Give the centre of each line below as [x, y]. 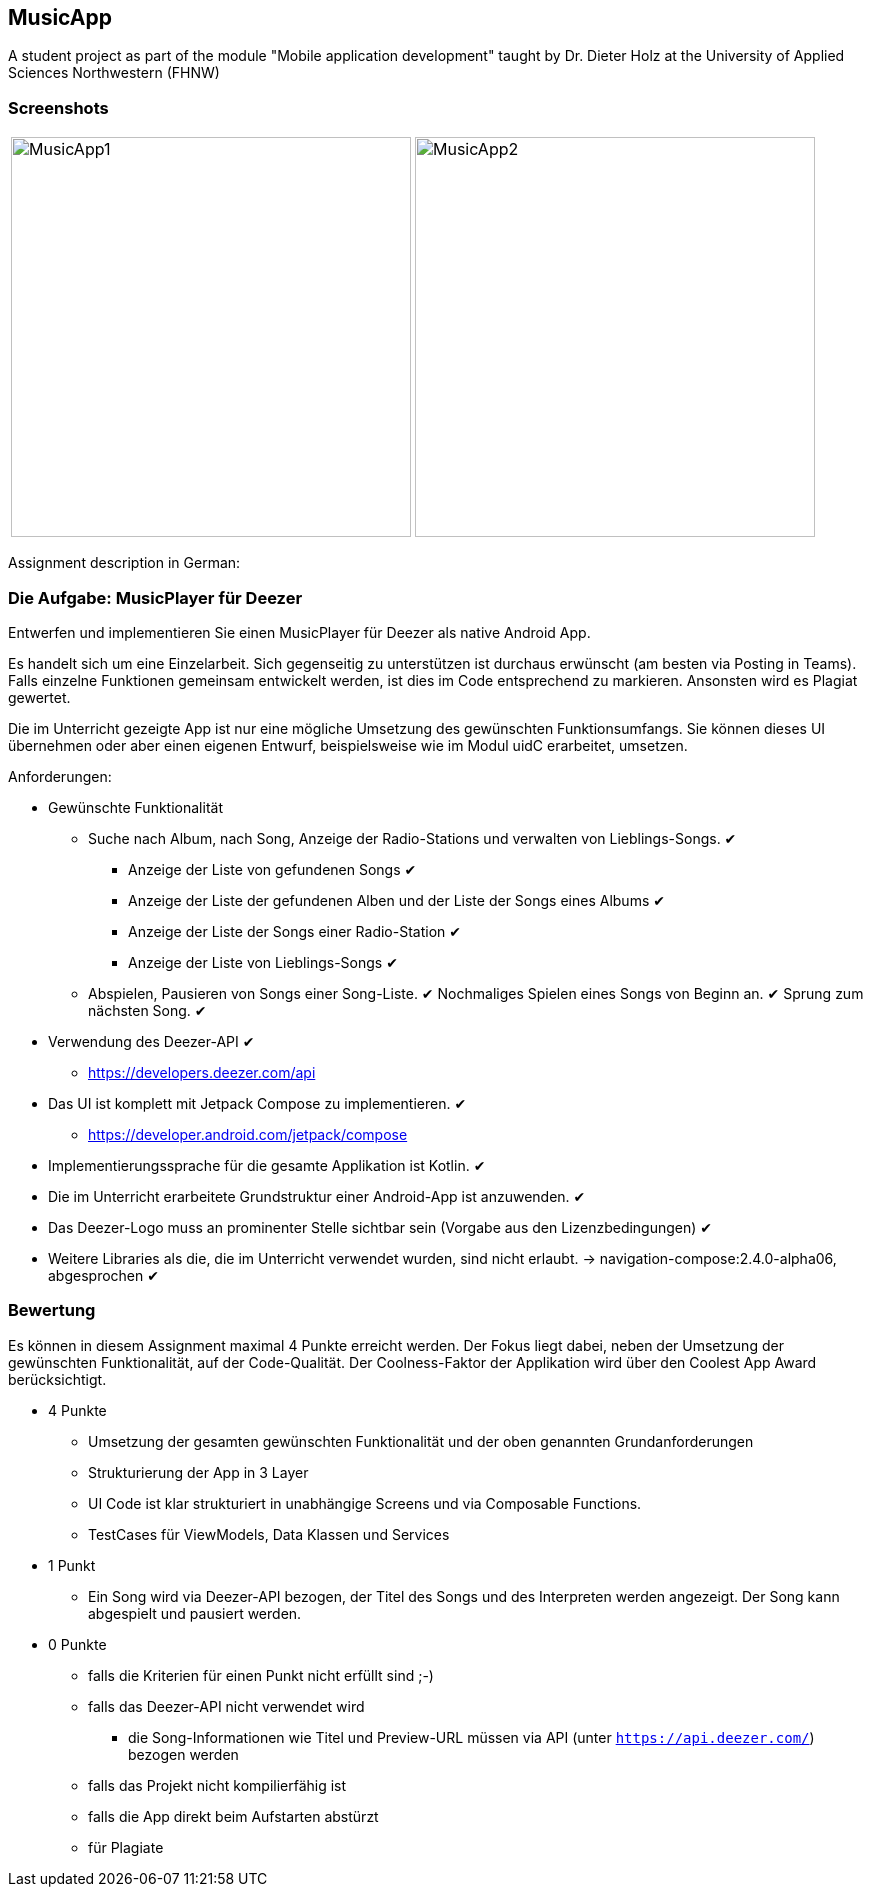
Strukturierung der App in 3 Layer [198, 1472]
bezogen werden [183, 1754]
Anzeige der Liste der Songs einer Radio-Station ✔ [294, 931]
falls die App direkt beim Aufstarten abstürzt [233, 1816]
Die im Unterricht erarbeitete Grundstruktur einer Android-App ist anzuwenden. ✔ [317, 1196]
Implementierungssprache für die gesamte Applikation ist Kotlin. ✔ [267, 1165]
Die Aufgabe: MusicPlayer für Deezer [155, 597]
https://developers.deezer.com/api [202, 1072]
